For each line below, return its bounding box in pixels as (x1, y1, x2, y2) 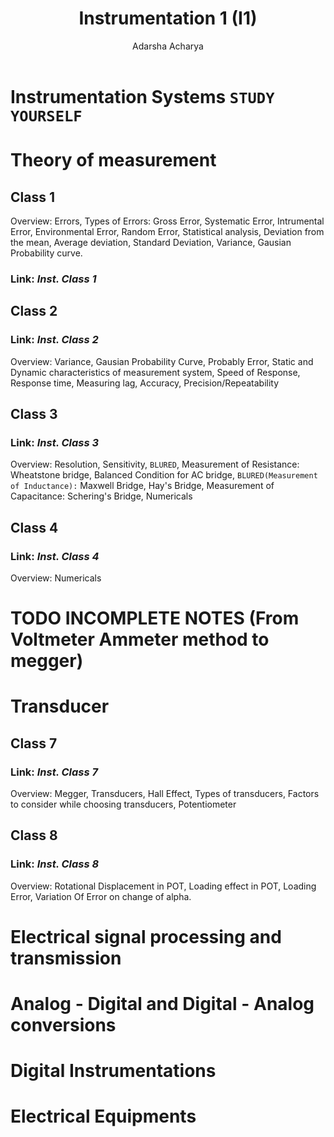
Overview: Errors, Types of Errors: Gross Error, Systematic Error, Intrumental (10, 215, 325, 227)
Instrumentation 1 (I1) (78, 7, 258, 30)
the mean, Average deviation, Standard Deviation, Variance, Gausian (10, 236, 292, 248)
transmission (10, 947, 122, 969)
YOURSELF (10, 107, 83, 126)
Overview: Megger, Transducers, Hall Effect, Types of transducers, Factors (10, 787, 320, 799)
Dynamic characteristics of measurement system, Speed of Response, (10, 366, 301, 378)
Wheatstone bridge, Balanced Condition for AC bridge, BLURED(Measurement (10, 469, 318, 481)
